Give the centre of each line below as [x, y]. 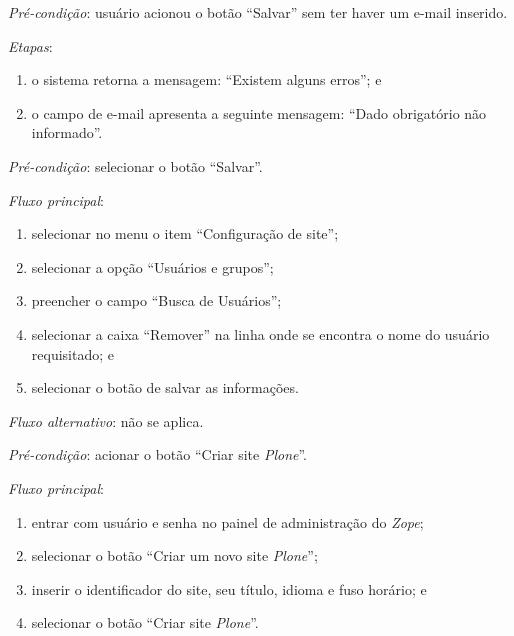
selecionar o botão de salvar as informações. [165, 387]
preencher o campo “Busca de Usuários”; [156, 300]
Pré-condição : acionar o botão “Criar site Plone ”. [158, 454]
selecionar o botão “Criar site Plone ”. [145, 622]
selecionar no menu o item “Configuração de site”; [185, 233]
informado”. [67, 132]
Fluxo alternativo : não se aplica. [106, 420]
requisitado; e [72, 353]
